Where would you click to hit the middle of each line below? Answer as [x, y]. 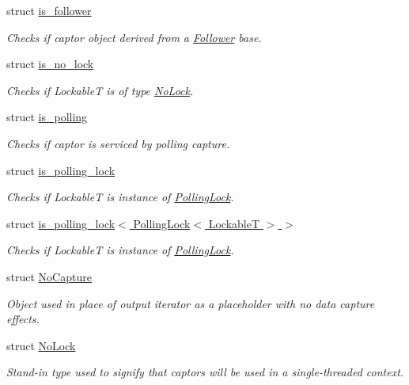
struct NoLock [41, 345]
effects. [23, 319]
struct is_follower [49, 10]
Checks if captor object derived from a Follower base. [134, 37]
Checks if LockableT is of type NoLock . [100, 90]
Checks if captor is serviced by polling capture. [118, 143]
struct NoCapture [49, 276]
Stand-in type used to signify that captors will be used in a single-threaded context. [205, 372]
